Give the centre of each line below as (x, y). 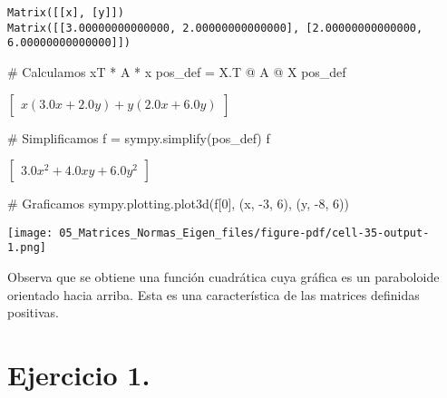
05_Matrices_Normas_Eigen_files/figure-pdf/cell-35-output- (244, 233)
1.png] (27, 248)
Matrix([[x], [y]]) (66, 13)
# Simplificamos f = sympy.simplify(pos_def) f (139, 137)
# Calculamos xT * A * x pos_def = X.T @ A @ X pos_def (177, 71)
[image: (30, 233)
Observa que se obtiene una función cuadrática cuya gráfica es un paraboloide (223, 277)
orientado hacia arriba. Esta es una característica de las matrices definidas (214, 294)
